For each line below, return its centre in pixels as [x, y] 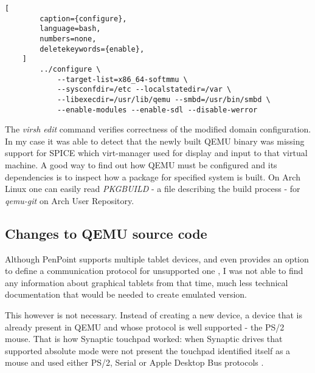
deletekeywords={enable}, [92, 49]
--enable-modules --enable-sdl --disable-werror [157, 110]
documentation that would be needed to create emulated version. [126, 294]
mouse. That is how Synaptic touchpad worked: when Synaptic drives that [144, 339]
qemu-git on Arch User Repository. [70, 200]
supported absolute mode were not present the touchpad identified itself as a [148, 350]
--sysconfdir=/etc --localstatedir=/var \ [144, 90]
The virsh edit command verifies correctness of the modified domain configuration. [158, 129]
